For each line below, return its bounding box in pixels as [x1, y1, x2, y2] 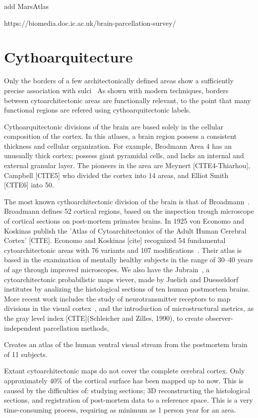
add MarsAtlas [4, 1, 49, 11]
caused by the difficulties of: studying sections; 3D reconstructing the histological [4, 385, 250, 395]
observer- [205, 312, 233, 323]
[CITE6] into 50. [4, 179, 54, 190]
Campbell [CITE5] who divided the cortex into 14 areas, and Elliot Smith [4, 170, 229, 180]
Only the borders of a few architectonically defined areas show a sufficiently [4, 75, 234, 86]
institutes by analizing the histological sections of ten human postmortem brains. [4, 284, 250, 294]
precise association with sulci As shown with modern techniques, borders [4, 85, 229, 95]
